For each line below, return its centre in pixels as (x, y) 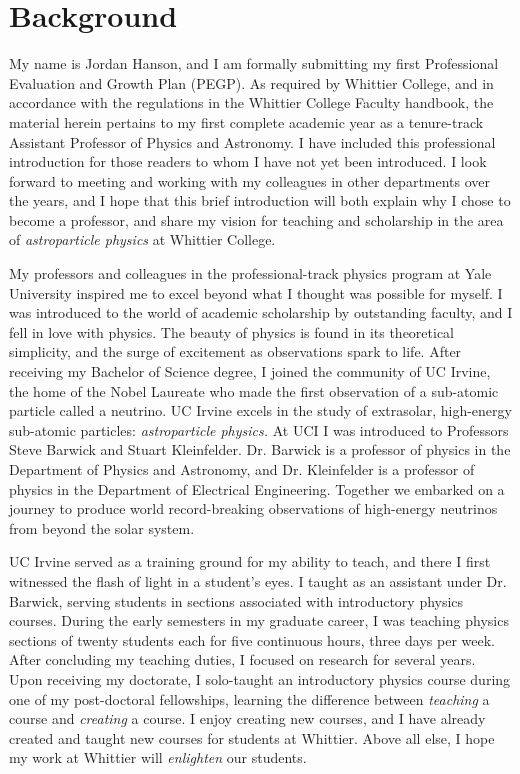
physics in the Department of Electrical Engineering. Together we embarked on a (257, 488)
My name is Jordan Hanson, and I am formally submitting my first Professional (254, 63)
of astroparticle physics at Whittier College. (142, 239)
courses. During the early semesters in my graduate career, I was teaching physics (259, 620)
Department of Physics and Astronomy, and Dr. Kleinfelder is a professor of (242, 469)
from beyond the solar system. (102, 527)
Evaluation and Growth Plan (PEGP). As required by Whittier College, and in (251, 82)
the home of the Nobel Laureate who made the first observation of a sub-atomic (254, 390)
